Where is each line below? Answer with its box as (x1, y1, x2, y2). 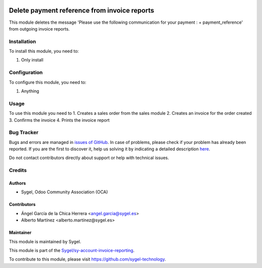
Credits (9, 167, 27, 174)
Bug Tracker (9, 129, 39, 136)
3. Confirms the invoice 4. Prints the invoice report (9, 117, 110, 123)
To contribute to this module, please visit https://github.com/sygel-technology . (9, 256, 166, 262)
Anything (21, 88, 39, 94)
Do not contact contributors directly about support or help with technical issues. (9, 155, 169, 161)
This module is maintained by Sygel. (9, 238, 82, 244)
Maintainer (9, 230, 32, 236)
